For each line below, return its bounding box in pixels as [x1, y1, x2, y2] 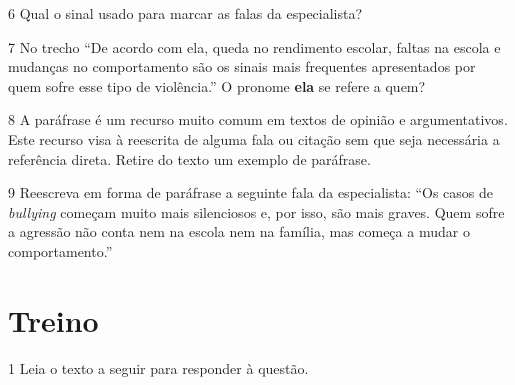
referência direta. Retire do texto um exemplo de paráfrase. [8, 148, 371, 169]
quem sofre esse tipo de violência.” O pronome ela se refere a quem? [8, 75, 426, 96]
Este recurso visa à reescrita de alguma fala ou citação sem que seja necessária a [8, 128, 500, 149]
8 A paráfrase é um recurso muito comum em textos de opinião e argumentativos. [8, 109, 508, 130]
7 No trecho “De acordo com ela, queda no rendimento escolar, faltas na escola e [8, 36, 501, 57]
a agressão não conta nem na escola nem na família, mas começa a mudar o [8, 221, 470, 242]
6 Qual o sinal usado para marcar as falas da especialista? [8, 3, 363, 23]
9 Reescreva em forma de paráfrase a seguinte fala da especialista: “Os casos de [8, 182, 494, 203]
